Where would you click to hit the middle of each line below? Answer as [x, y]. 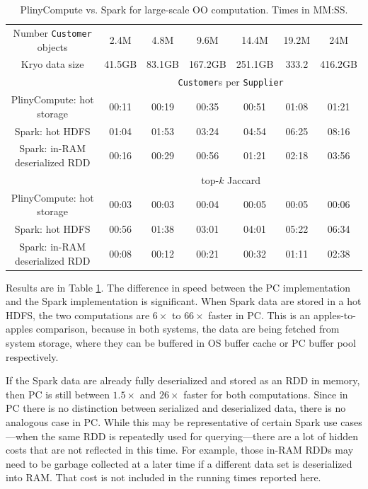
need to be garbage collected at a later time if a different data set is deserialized [179, 463]
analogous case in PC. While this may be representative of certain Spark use [172, 421]
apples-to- [334, 315]
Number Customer [52, 32]
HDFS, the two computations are [78, 315]
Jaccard [244, 179]
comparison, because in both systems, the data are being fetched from [188, 329]
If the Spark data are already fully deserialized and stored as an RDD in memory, [183, 380]
